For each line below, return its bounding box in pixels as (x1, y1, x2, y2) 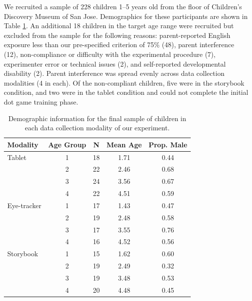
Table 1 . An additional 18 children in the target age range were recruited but (4, 20, 234, 31)
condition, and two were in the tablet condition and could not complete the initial (4, 87, 249, 97)
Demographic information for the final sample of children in (8, 113, 186, 123)
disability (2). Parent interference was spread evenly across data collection (4, 68, 225, 78)
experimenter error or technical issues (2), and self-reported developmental (4, 58, 226, 69)
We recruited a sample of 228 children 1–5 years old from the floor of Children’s (4, 1, 242, 11)
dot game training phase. (4, 96, 78, 106)
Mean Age (107, 139, 142, 149)
